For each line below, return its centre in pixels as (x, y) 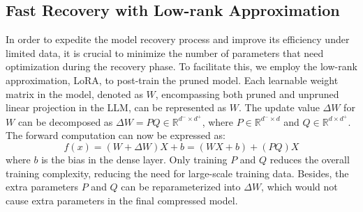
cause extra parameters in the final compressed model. (122, 200)
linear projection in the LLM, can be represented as (116, 107)
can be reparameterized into (181, 187)
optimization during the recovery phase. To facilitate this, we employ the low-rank (181, 66)
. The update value (279, 107)
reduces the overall (310, 160)
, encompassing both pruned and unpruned (247, 93)
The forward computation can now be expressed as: (116, 135)
